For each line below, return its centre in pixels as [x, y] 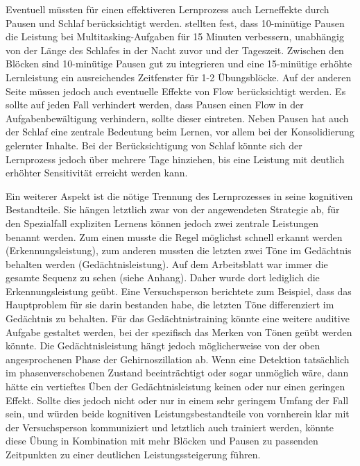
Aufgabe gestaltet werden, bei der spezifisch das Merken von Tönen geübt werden [179, 332]
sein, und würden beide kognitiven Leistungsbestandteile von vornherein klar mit [178, 414]
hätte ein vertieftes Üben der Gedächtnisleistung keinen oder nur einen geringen [175, 386]
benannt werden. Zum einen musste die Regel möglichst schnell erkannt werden [174, 236]
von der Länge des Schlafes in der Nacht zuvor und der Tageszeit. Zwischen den [175, 50]
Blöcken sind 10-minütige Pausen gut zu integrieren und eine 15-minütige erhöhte [179, 64]
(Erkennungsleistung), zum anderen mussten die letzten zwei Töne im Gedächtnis [179, 250]
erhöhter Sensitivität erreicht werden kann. [97, 173]
